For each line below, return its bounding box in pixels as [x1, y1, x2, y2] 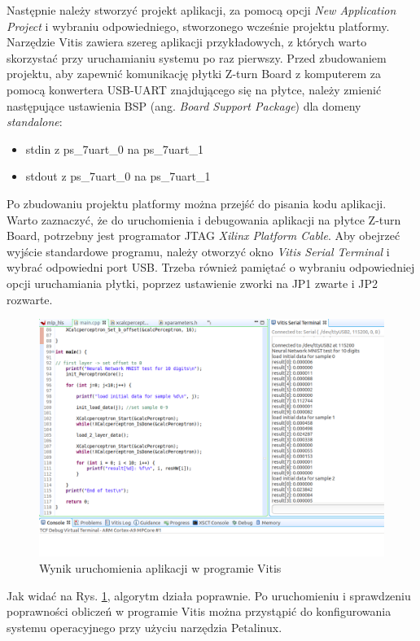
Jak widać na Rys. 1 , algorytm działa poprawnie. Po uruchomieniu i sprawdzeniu [7, 586, 411, 604]
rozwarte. [7, 290, 53, 307]
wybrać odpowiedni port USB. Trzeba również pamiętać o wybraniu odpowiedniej [7, 259, 415, 276]
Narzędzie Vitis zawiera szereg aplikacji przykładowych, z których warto [7, 33, 367, 50]
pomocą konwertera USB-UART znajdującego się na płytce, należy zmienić [7, 81, 382, 98]
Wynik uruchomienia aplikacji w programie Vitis [39, 560, 282, 577]
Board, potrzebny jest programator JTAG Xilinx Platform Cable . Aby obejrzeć [7, 227, 400, 244]
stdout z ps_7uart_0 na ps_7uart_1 [25, 168, 211, 185]
